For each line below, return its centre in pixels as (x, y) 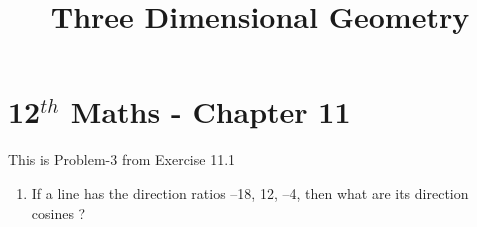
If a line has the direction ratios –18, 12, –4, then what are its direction (250, 192)
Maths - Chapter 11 (210, 111)
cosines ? (58, 212)
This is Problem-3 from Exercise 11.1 (122, 159)
